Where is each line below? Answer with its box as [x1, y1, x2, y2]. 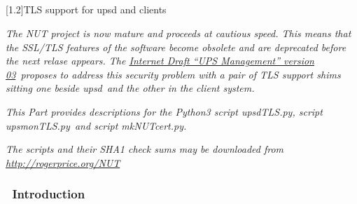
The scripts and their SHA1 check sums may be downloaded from [6, 142, 284, 156]
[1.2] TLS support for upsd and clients [6, 2, 167, 17]
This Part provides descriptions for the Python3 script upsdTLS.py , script [6, 104, 323, 118]
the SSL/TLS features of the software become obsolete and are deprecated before [6, 39, 346, 54]
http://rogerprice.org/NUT [6, 155, 120, 170]
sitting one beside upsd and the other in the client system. [6, 81, 255, 95]
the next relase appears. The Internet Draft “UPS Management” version [6, 53, 314, 68]
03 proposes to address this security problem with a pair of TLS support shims [6, 67, 341, 81]
